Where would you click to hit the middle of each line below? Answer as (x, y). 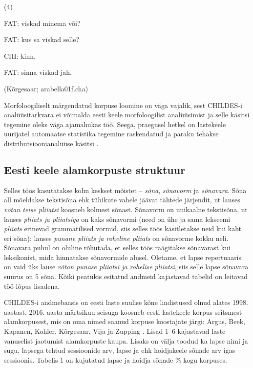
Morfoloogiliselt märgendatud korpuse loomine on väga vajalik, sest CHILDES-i (123, 105)
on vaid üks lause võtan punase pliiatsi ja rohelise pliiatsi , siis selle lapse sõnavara (126, 267)
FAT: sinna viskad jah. (38, 72)
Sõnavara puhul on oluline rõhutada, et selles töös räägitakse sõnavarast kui (117, 248)
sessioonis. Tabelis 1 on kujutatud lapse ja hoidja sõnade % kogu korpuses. (116, 359)
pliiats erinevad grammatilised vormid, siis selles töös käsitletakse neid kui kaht (123, 228)
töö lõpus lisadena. (32, 286)
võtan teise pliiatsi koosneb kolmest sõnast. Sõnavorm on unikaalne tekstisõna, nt (126, 209)
